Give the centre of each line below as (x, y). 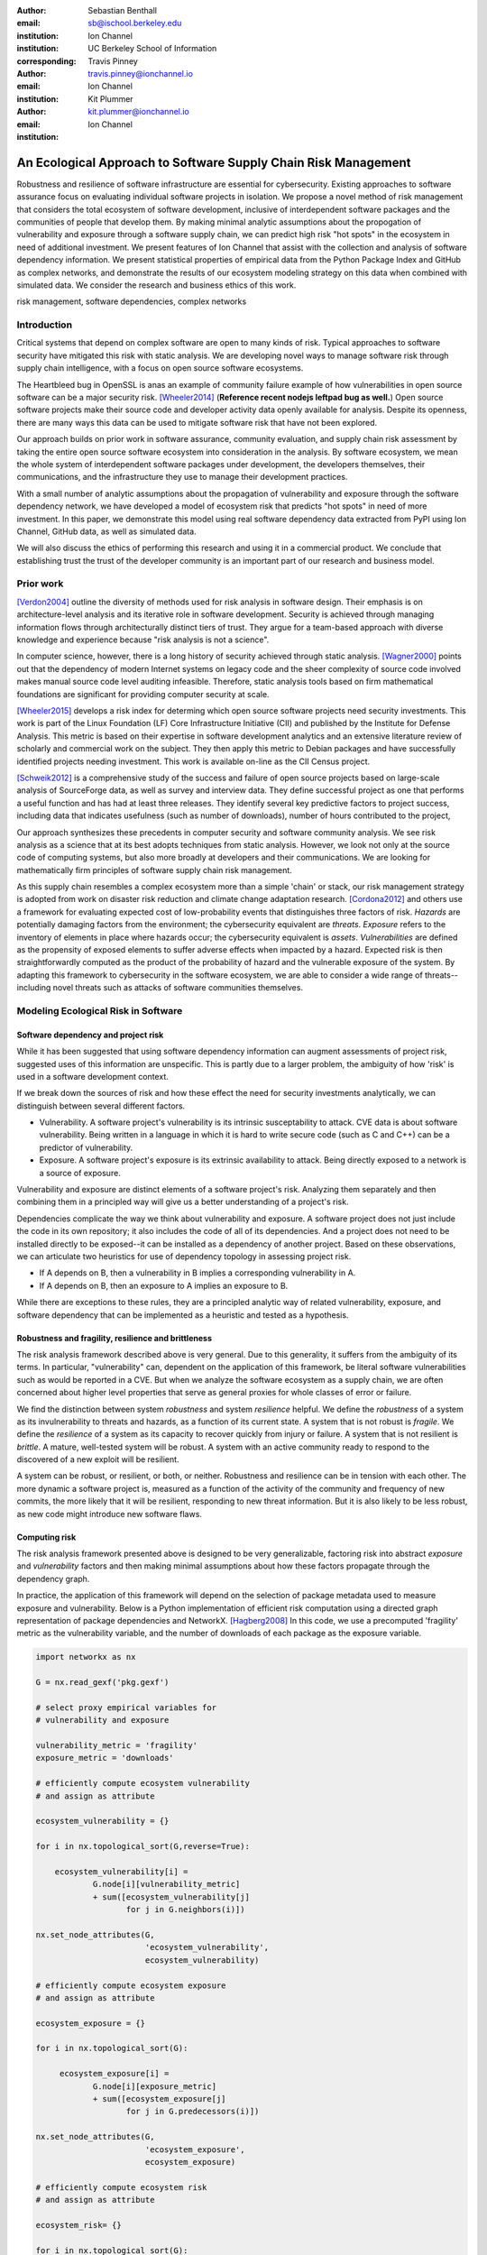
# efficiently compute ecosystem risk (121, 2187)
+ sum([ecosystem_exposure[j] (159, 2099)
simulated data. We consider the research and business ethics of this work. (156, 285)
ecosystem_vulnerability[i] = (121, 1872)
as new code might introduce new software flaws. (110, 1514)
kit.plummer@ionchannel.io (138, 112)
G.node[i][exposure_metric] (154, 2086)
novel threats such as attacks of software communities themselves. (178, 988)
